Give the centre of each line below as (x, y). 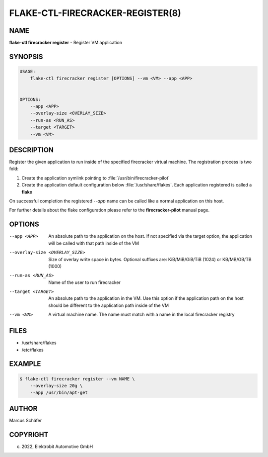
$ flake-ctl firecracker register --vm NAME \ (77, 379)
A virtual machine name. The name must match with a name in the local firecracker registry (141, 315)
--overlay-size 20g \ (56, 386)
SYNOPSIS (26, 56)
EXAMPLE (25, 364)
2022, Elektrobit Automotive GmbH (57, 446)
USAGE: (28, 72)
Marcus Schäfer (26, 420)
